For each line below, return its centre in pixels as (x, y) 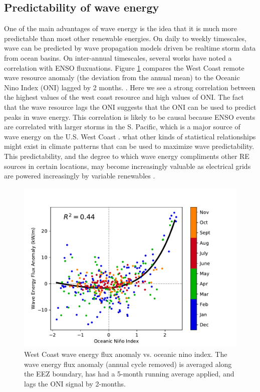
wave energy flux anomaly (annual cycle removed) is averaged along (128, 364)
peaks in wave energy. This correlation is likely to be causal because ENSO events (130, 117)
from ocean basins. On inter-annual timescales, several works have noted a (118, 57)
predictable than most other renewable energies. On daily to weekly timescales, (125, 38)
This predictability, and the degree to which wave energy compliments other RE (127, 156)
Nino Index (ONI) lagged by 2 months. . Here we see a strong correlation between (130, 87)
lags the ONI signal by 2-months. (75, 384)
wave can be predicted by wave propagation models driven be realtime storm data (130, 48)
